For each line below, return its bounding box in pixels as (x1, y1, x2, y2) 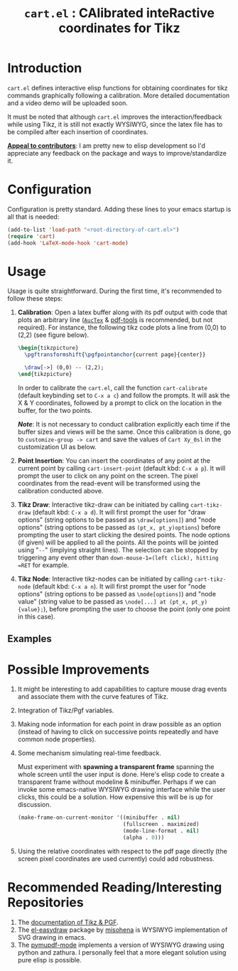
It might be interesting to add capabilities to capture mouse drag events (17, 685, 227, 694)
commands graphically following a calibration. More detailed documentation (7, 91, 230, 100)
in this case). (17, 612, 55, 621)
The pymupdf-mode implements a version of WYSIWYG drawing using (17, 940, 225, 949)
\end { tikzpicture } (17, 371, 72, 378)
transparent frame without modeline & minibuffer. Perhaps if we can (17, 778, 217, 786)
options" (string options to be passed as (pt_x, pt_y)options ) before (17, 522, 221, 531)
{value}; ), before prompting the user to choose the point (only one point (17, 604, 231, 613)
